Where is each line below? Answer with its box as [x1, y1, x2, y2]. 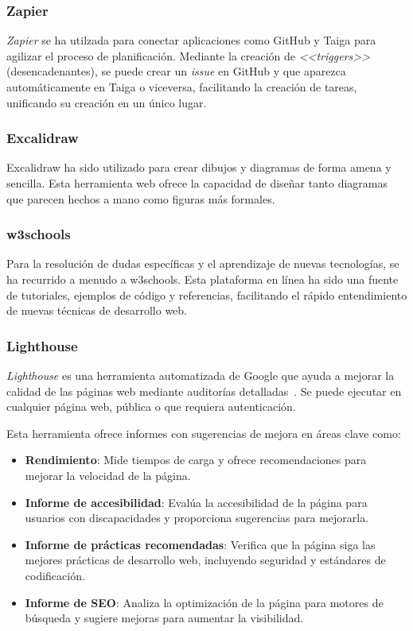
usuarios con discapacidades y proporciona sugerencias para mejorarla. [25, 509, 369, 526]
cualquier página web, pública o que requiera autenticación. [6, 398, 296, 415]
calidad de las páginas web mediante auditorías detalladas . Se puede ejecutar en [6, 382, 402, 399]
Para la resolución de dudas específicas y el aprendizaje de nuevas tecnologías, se [6, 255, 399, 272]
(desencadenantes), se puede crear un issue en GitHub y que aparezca [6, 63, 346, 79]
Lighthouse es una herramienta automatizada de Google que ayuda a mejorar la [6, 367, 395, 383]
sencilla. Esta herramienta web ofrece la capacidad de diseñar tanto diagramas [6, 175, 388, 191]
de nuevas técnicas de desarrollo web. [6, 302, 187, 319]
